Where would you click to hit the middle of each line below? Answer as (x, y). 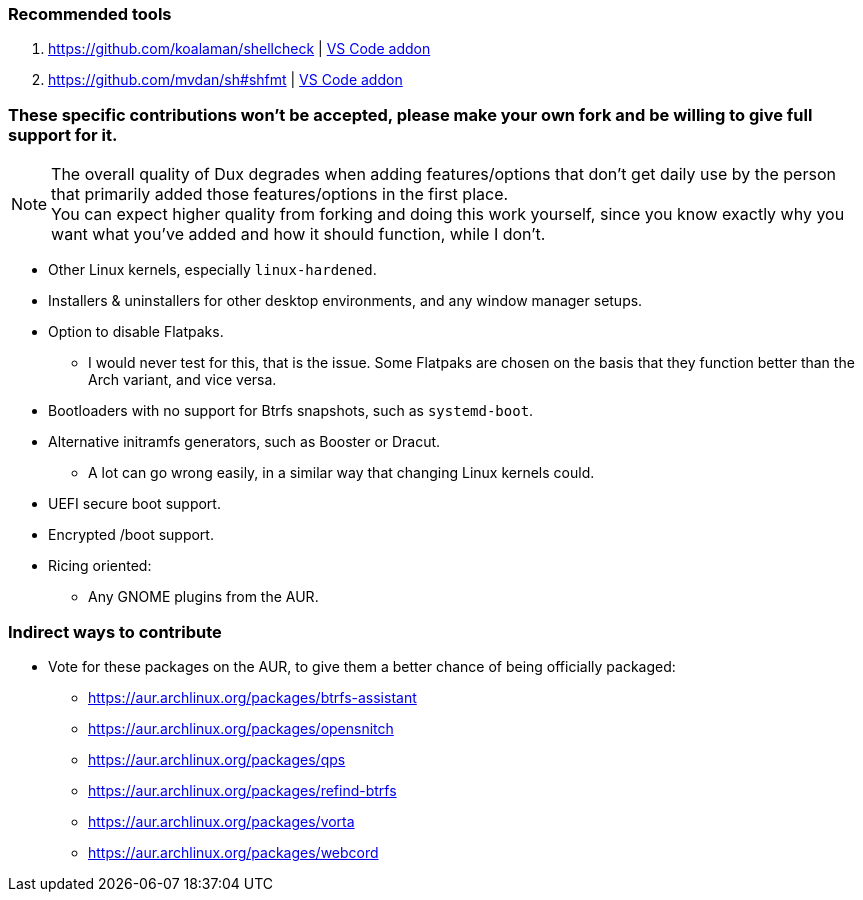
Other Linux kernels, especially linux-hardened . (212, 270)
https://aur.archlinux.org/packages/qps (217, 759)
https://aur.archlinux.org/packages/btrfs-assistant (252, 697)
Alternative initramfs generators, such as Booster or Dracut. (244, 442)
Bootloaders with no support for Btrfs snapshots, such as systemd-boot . (291, 411)
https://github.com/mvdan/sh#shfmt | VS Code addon (225, 80)
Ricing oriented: (100, 566)
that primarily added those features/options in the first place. (280, 194)
